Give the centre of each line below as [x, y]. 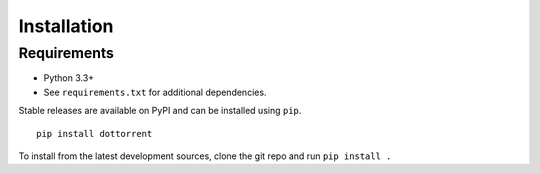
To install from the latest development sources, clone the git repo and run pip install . [205, 156]
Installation [66, 26]
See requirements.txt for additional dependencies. [155, 92]
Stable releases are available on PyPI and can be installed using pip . [160, 111]
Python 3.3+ [69, 78]
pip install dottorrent [94, 133]
